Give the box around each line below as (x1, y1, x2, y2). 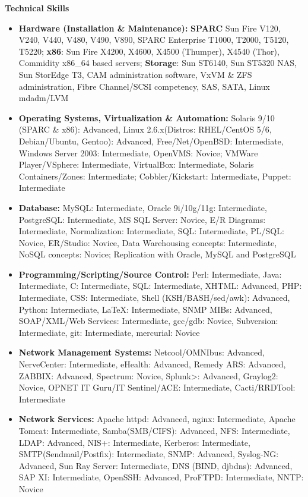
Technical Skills (5, 2, 69, 14)
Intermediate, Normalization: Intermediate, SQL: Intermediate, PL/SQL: (18, 225, 284, 237)
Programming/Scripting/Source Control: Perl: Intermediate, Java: (18, 268, 282, 280)
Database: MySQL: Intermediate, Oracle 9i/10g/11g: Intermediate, (18, 201, 267, 213)
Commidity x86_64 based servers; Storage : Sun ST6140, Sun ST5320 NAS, (18, 56, 297, 69)
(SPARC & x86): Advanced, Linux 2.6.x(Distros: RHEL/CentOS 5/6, (18, 123, 272, 136)
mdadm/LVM (18, 92, 69, 104)
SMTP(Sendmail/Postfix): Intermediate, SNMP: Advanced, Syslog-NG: (18, 448, 279, 460)
